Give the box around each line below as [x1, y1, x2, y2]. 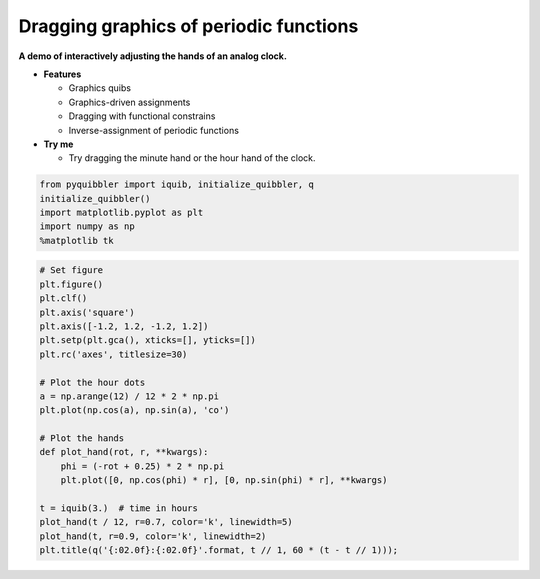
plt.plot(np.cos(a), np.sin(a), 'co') [39, 405, 230, 416]
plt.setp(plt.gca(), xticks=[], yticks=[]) [39, 335, 257, 346]
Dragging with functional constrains [68, 110, 216, 122]
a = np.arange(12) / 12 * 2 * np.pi [39, 390, 220, 402]
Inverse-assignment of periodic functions [68, 124, 240, 136]
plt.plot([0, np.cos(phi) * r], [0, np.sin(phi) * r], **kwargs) [60, 475, 388, 486]
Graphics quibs [68, 82, 132, 94]
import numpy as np [39, 221, 135, 232]
